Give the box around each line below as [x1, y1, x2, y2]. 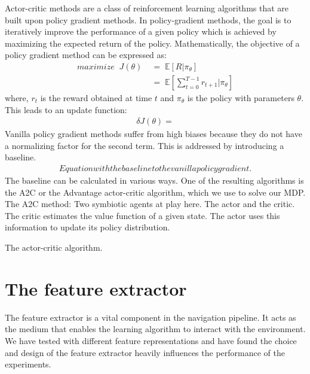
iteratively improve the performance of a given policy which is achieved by [5, 25, 277, 38]
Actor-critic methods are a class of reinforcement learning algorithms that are [5, 2, 289, 14]
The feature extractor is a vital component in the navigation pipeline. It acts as [5, 311, 296, 323]
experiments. [5, 358, 51, 370]
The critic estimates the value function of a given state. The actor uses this [5, 209, 280, 221]
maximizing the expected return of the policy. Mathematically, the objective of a [5, 37, 300, 49]
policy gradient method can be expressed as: [5, 48, 167, 61]
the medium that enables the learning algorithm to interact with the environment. [5, 323, 306, 335]
